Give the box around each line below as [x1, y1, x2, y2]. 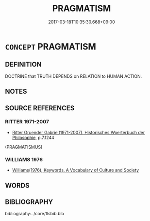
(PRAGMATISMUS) [5, 144, 43, 150]
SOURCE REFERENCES [5, 104, 75, 112]
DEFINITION [5, 60, 42, 68]
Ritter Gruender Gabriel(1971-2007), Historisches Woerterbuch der [12, 129, 145, 135]
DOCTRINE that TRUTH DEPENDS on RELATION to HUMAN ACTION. [5, 73, 142, 79]
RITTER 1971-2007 [5, 119, 50, 125]
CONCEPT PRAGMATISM [5, 41, 96, 52]
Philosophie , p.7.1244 [12, 135, 54, 140]
